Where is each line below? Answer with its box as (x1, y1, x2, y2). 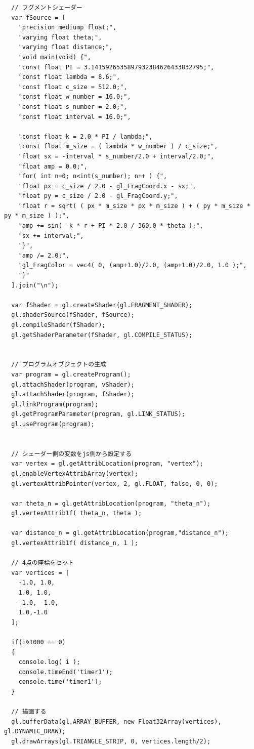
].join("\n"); (11, 281, 59, 289)
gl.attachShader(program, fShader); (11, 391, 135, 398)
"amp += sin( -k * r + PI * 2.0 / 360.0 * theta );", (18, 222, 203, 230)
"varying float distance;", (18, 44, 113, 51)
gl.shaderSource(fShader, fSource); (11, 311, 135, 319)
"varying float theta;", (18, 33, 102, 41)
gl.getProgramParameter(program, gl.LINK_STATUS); (11, 410, 185, 418)
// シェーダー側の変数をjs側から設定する (11, 450, 132, 457)
